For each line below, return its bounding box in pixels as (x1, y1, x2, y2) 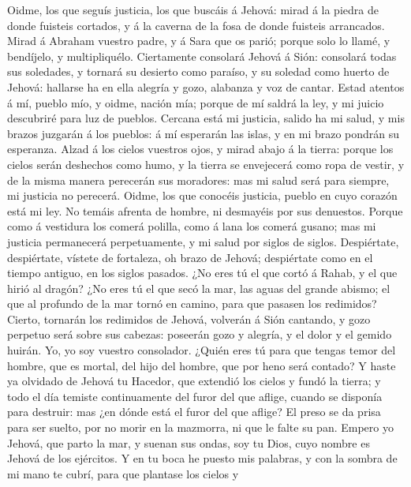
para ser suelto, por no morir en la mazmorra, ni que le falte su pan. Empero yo (7, 419, 394, 436)
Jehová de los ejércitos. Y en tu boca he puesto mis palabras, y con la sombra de (7, 450, 398, 466)
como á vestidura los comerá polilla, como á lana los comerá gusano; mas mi (7, 218, 376, 234)
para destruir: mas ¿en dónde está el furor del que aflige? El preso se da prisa (7, 403, 381, 420)
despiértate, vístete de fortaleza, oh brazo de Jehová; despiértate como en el (7, 249, 373, 265)
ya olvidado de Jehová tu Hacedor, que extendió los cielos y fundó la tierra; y (7, 373, 381, 389)
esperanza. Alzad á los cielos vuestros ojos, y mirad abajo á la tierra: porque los (7, 140, 394, 157)
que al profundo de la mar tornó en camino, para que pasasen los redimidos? (7, 295, 377, 312)
